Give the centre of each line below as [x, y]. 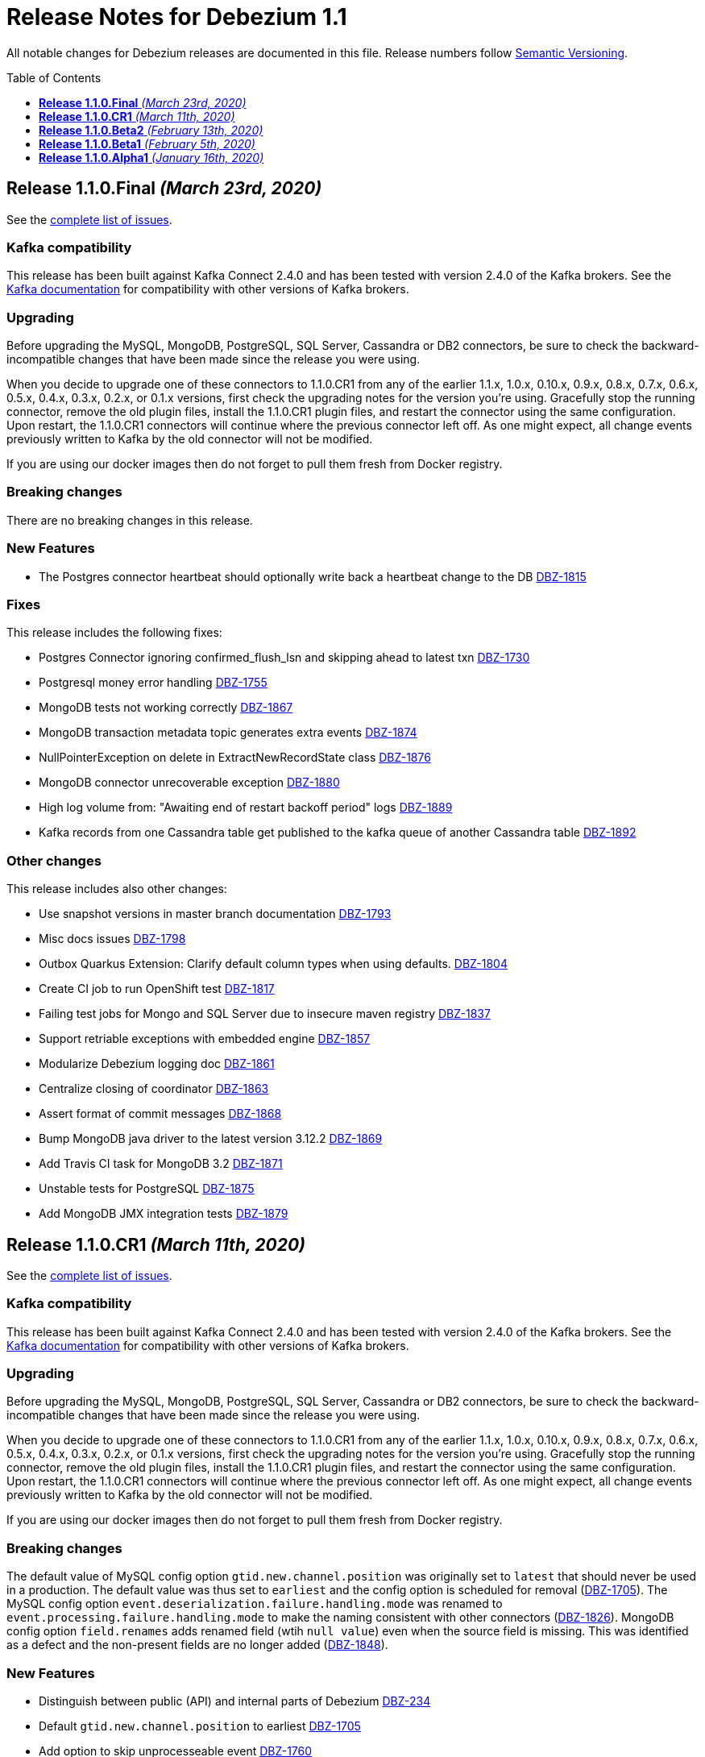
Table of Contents [54, 77]
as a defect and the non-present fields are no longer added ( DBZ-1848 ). [197, 1645]
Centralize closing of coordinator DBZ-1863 [154, 1089]
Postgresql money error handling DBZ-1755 [153, 683]
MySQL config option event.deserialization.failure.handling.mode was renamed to [255, 1604]
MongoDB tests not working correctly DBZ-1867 [166, 708]
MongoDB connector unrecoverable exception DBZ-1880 [189, 783]
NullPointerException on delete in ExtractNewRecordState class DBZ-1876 [235, 758]
